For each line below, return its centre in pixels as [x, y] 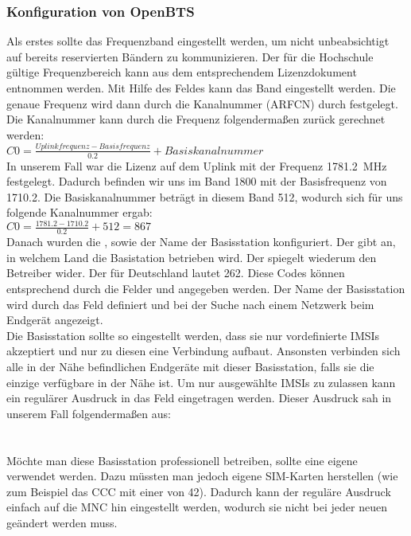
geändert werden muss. [62, 522]
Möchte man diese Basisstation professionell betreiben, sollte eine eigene [182, 460]
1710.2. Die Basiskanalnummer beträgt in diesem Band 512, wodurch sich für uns [205, 196]
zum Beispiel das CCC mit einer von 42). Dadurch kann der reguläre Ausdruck [199, 491]
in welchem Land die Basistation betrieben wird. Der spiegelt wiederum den [192, 257]
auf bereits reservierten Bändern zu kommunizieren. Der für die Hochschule [190, 56]
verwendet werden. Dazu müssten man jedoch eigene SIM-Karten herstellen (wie [202, 476]
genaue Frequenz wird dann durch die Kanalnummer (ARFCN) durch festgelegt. [202, 103]
